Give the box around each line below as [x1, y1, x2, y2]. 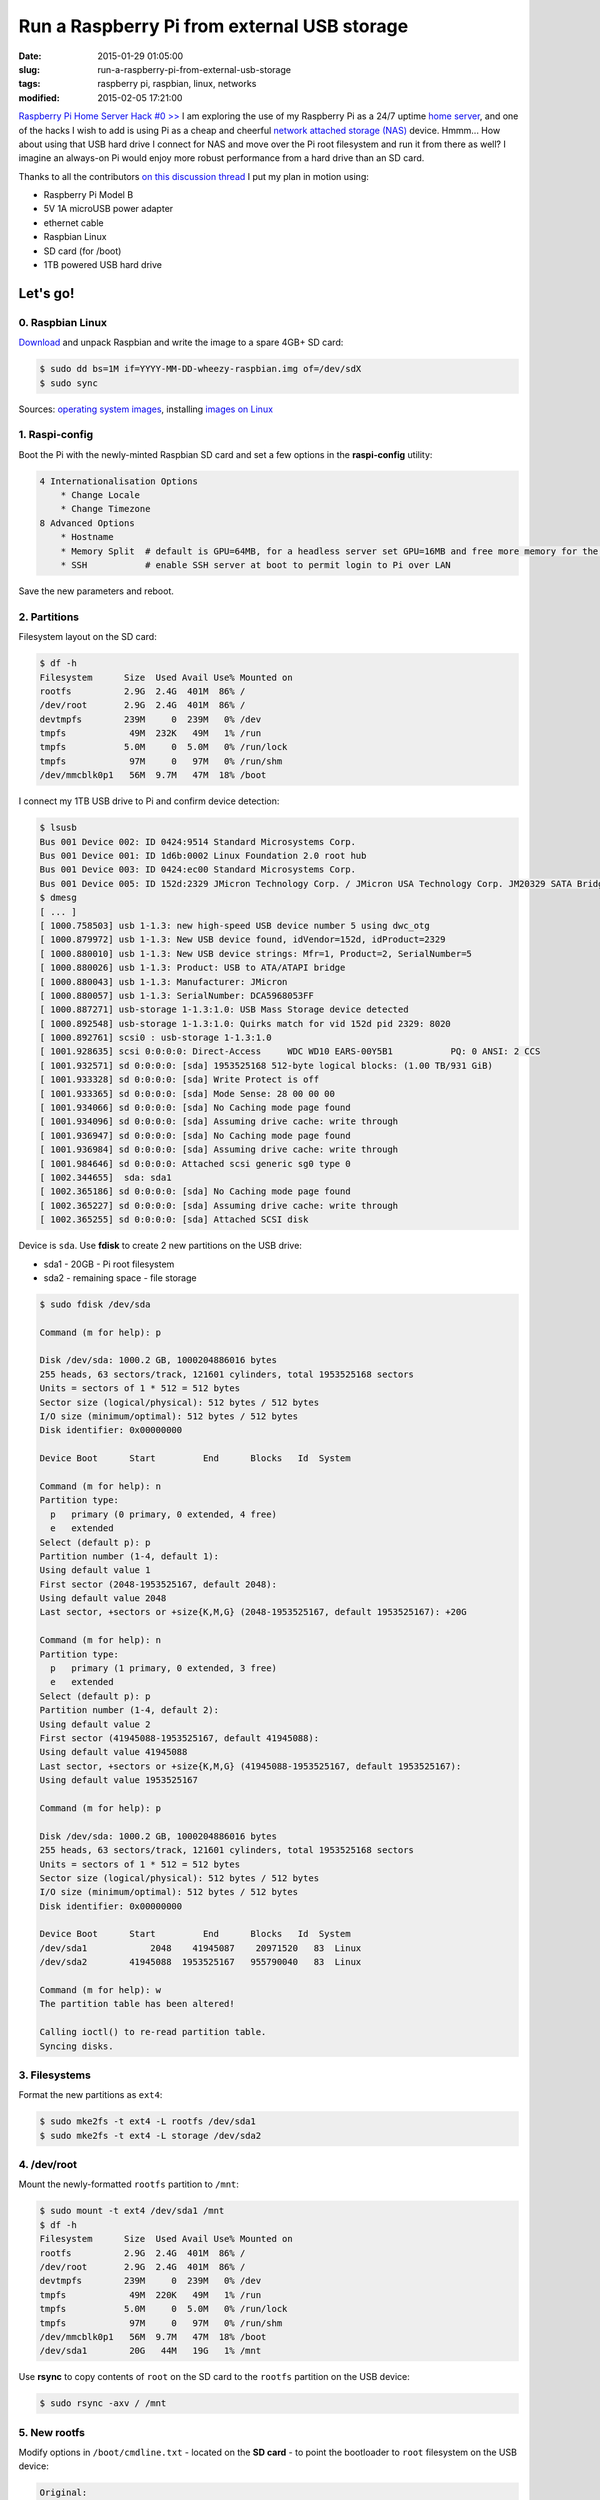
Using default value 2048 [39, 1593, 167, 1604]
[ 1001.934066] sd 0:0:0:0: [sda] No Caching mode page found [39, 1102, 351, 1114]
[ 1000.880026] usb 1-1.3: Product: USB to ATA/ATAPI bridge [39, 962, 346, 974]
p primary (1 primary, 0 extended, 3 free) [50, 1663, 277, 1674]
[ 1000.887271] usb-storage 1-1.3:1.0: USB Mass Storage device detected [39, 1004, 409, 1015]
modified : [18, 91, 60, 104]
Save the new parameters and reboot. [18, 585, 175, 597]
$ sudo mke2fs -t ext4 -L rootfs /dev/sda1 [39, 2116, 257, 2127]
